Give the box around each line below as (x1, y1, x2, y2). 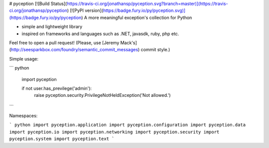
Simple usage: (9, 56, 39, 62)
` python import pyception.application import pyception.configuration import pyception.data (9, 122, 246, 128)
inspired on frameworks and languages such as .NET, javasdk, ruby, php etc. (21, 30, 179, 37)
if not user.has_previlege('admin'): (21, 85, 92, 91)
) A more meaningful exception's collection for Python (81, 14, 192, 20)
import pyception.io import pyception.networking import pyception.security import (9, 129, 220, 135)
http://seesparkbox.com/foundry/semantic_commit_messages (10, 47, 138, 53)
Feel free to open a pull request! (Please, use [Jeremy (9, 40, 120, 46)
